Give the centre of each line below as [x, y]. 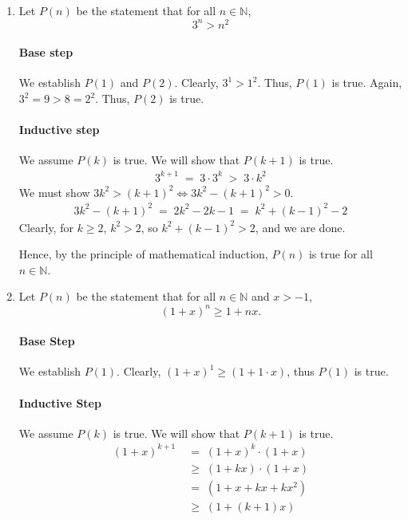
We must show [54, 192]
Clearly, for [46, 227]
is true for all [341, 254]
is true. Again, [367, 83]
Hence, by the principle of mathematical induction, [143, 254]
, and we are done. [300, 227]
